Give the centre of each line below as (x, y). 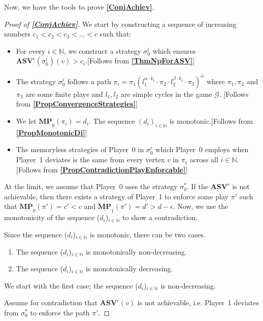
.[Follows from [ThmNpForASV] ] (140, 61)
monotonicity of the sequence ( (52, 217)
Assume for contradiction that (51, 302)
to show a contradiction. (160, 217)
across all (204, 159)
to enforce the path (60, 312)
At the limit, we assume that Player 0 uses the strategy (91, 186)
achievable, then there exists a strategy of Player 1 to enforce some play (116, 196)
